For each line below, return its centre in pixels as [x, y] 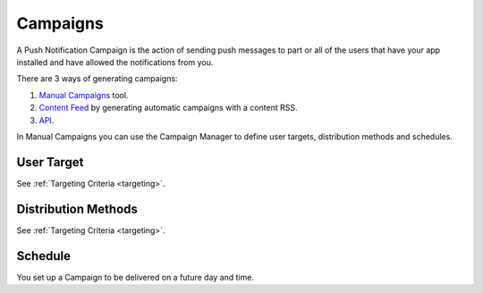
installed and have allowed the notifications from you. [115, 62]
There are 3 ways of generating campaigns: [97, 79]
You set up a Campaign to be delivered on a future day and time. [136, 277]
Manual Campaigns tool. [84, 95]
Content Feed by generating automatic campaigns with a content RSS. [168, 108]
